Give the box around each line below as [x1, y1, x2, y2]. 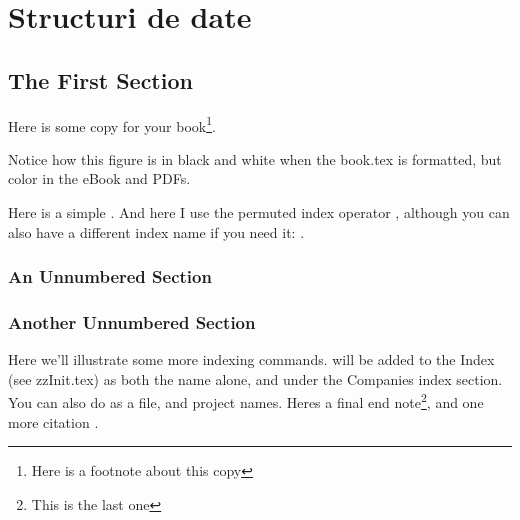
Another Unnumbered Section [8, 309, 256, 334]
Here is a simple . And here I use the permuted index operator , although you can [8, 202, 510, 223]
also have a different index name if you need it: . [8, 221, 305, 242]
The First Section [8, 64, 193, 95]
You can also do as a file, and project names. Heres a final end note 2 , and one [8, 389, 484, 413]
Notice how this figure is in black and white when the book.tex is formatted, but [8, 148, 502, 169]
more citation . [8, 411, 99, 432]
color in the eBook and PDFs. [8, 168, 191, 189]
